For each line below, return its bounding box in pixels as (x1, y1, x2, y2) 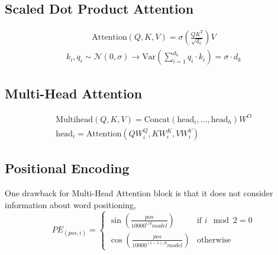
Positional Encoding (5, 159, 130, 177)
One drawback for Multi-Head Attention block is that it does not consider (5, 187, 273, 199)
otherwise (196, 235, 231, 244)
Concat (144, 115, 170, 124)
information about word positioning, (5, 198, 136, 211)
